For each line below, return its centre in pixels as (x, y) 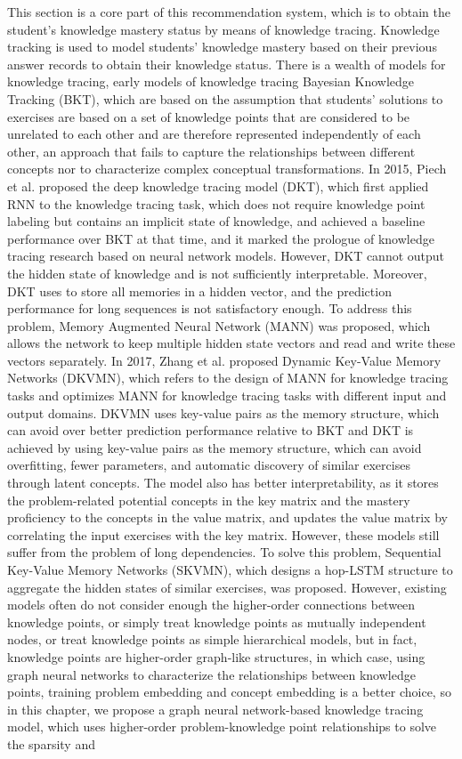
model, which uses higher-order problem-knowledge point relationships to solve (222, 727)
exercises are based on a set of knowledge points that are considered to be (209, 116)
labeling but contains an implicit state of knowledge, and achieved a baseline (216, 221)
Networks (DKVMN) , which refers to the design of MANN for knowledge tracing (228, 378)
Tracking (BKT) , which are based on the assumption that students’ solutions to (225, 98)
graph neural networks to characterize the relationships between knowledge (211, 674)
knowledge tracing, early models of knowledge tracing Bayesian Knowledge (211, 81)
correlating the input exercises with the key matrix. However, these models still (223, 534)
